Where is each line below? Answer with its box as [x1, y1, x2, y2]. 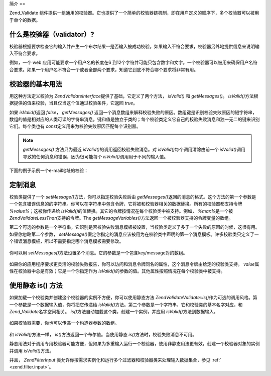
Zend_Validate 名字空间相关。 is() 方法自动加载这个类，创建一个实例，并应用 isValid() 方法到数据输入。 [9, 309, 218, 314]
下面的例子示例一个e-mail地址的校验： [9, 167, 89, 173]
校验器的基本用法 [9, 79, 62, 88]
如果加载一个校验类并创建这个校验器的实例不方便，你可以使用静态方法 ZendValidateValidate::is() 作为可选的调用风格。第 [9, 295, 258, 301]
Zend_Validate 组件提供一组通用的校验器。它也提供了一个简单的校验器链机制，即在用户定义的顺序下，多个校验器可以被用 [9, 10, 259, 16]
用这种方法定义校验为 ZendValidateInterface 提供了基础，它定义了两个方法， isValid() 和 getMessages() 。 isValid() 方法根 [9, 93, 258, 99]
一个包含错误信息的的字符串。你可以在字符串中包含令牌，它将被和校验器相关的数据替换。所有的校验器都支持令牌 [9, 201, 242, 207]
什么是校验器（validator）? [9, 30, 95, 39]
